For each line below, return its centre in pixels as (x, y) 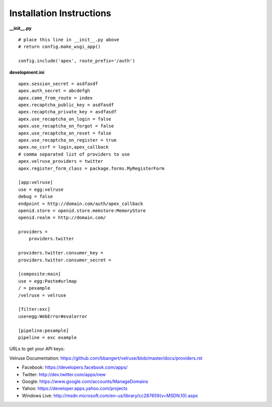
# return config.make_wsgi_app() (59, 47)
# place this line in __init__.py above (69, 40)
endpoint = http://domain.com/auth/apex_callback (81, 203)
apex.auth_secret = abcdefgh (54, 91)
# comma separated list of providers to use (74, 154)
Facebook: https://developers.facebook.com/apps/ (75, 367)
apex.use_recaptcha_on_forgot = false (66, 126)
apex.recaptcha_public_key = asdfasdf (66, 105)
